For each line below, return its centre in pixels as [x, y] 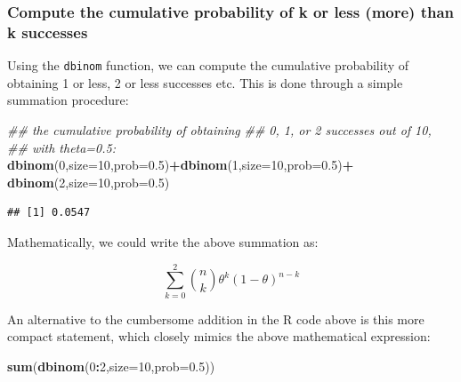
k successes [48, 32]
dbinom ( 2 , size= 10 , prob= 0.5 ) [89, 182]
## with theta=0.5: [62, 147]
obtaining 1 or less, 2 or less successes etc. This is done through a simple [205, 82]
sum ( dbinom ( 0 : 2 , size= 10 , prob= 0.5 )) [111, 366]
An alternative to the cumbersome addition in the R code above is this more [216, 318]
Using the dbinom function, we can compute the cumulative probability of [208, 65]
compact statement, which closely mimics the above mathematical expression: [219, 336]
